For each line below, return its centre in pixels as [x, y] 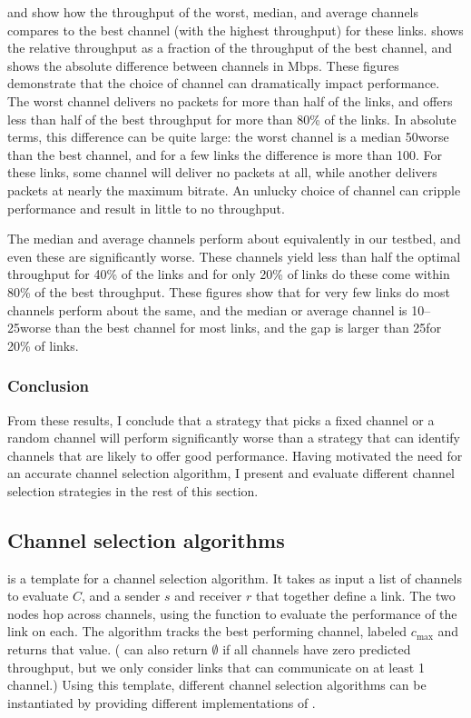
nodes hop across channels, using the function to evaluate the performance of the [232, 613]
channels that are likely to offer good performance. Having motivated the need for [235, 455]
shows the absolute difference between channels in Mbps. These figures [203, 65]
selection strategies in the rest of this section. [133, 490]
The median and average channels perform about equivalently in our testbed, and [234, 239]
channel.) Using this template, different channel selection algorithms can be [217, 685]
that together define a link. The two [355, 596]
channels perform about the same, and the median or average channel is [207, 309]
